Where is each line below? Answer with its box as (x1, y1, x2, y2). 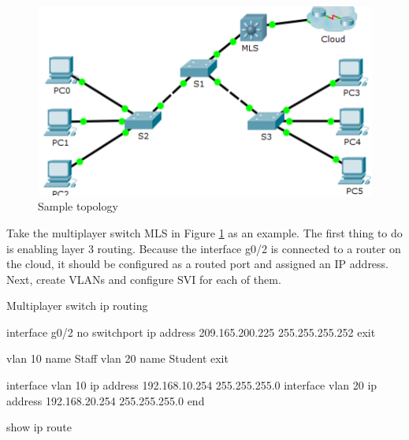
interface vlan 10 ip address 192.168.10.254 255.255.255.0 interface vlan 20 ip (6, 377, 377, 393)
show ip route (6, 419, 72, 435)
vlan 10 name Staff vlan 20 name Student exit (6, 350, 229, 367)
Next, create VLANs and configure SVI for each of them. (6, 270, 281, 287)
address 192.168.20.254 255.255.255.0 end (6, 392, 205, 408)
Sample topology (38, 198, 118, 214)
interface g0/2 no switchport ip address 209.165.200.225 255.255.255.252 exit (6, 323, 376, 340)
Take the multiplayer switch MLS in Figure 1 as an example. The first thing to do (6, 224, 403, 241)
